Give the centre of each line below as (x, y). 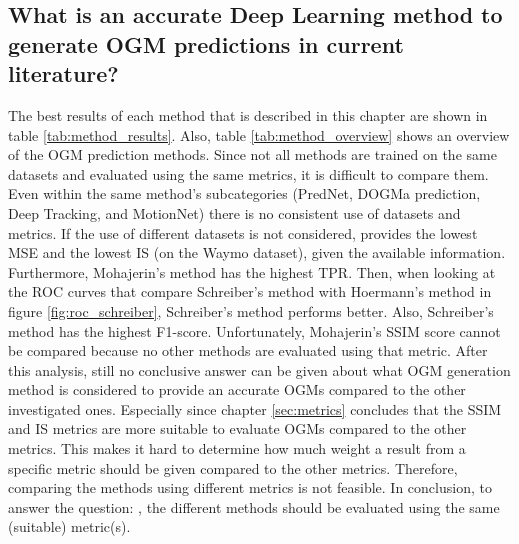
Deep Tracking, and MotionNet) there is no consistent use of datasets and (234, 212)
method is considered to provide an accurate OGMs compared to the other (237, 389)
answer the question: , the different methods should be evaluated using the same (254, 506)
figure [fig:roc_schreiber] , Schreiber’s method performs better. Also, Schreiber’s (251, 310)
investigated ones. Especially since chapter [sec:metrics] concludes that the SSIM (255, 408)
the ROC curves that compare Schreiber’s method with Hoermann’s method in (250, 291)
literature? (63, 73)
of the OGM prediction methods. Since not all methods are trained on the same (252, 154)
